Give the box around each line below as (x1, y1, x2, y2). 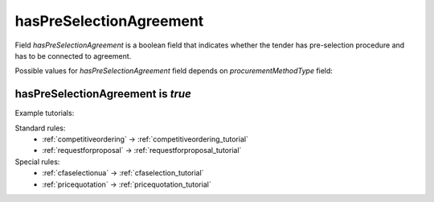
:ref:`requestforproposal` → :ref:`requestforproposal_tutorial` (42, 146, 242, 155)
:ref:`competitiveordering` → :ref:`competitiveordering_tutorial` (42, 134, 249, 144)
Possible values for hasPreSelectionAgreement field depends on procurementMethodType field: (14, 66, 334, 76)
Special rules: (14, 157, 60, 167)
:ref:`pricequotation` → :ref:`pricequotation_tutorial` (42, 179, 212, 189)
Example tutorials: (14, 109, 75, 118)
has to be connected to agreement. (14, 51, 132, 60)
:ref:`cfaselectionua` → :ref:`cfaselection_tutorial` (42, 168, 204, 178)
